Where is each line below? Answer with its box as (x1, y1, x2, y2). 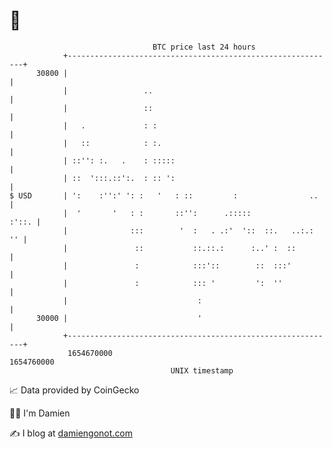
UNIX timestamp (170, 365, 234, 376)
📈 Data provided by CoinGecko (9, 384, 140, 396)
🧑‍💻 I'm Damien (9, 407, 71, 419)
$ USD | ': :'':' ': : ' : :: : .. (9, 190, 319, 201)
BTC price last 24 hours (152, 42, 256, 52)
